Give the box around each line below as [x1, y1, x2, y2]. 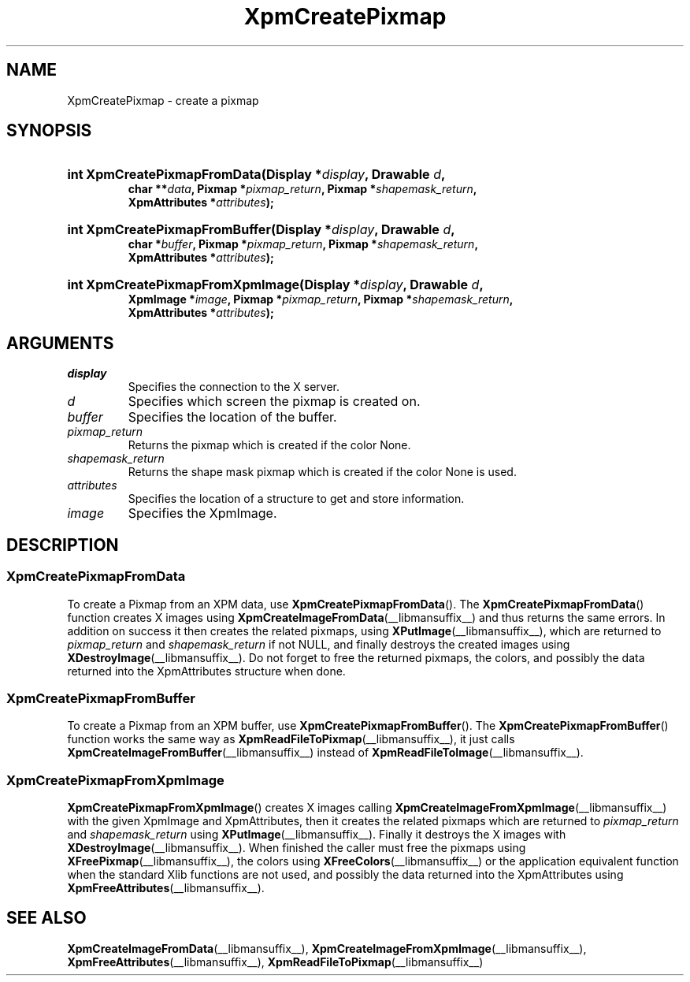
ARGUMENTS [6, 333, 114, 353]
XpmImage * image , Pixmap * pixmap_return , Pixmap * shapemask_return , [128, 292, 514, 307]
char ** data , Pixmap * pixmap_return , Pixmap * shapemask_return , [128, 182, 477, 196]
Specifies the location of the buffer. [128, 409, 337, 426]
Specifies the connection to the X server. [128, 380, 340, 394]
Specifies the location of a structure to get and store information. [128, 492, 465, 506]
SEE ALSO [6, 908, 87, 928]
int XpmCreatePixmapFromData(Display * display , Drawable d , [67, 166, 446, 183]
